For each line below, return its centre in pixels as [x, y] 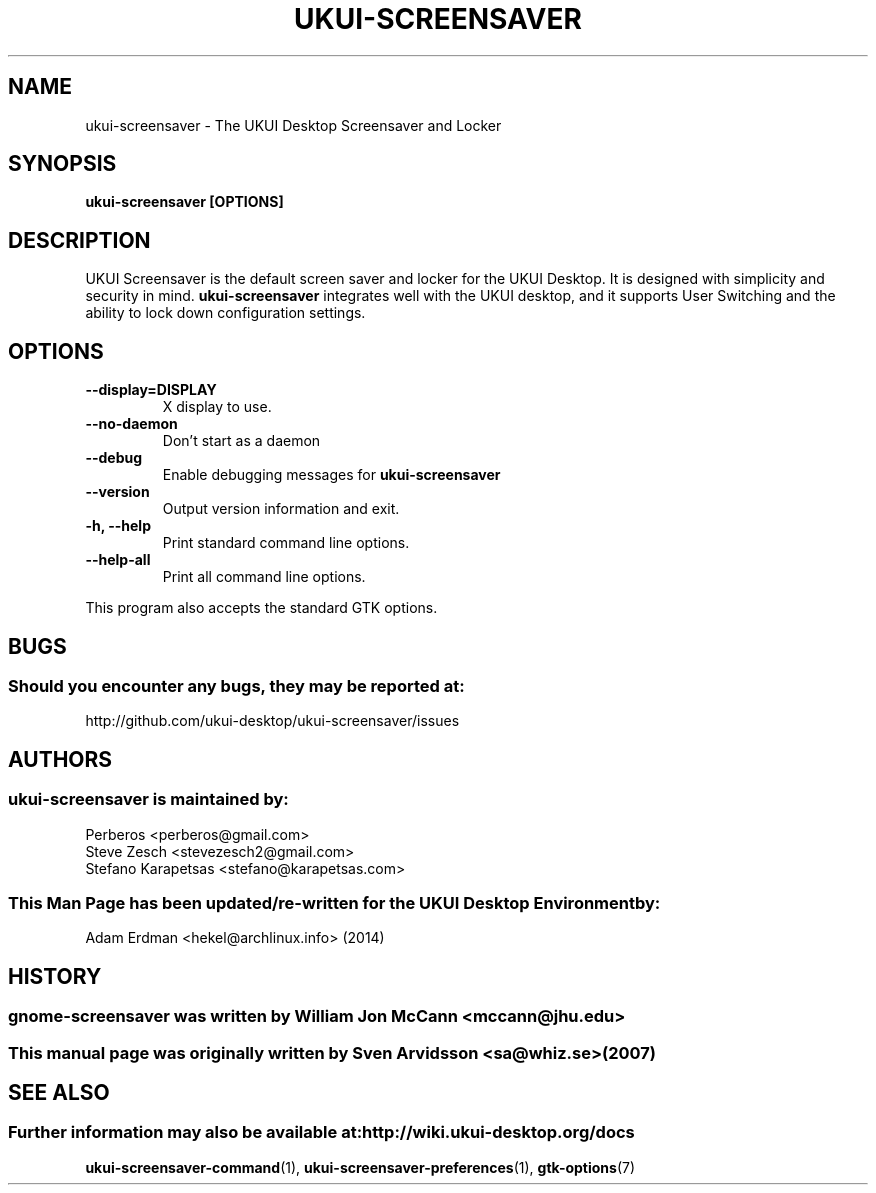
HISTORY [55, 976]
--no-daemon [131, 424]
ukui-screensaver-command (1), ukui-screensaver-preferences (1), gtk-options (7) [360, 1167]
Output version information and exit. [281, 509]
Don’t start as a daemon [241, 441]
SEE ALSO [59, 1092]
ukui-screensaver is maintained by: [148, 799]
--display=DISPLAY [151, 390]
